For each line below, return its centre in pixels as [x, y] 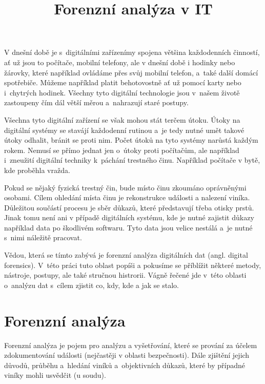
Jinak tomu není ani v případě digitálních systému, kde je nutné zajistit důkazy [129, 217]
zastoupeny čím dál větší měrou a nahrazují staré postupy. [96, 102]
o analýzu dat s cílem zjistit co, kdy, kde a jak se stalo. [91, 285]
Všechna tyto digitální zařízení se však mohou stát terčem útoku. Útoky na [122, 119]
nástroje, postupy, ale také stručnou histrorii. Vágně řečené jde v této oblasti [125, 275]
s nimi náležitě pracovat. [43, 237]
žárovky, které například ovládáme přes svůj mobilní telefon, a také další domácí [131, 72]
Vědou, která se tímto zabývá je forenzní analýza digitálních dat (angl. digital [126, 255]
